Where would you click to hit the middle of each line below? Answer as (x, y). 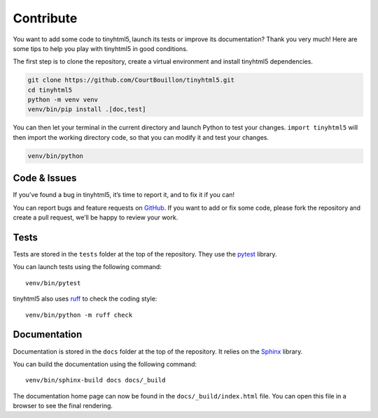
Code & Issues (45, 178)
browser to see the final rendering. (63, 406)
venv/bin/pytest (53, 283)
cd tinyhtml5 (50, 90)
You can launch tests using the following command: (87, 267)
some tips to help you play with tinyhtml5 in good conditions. (100, 48)
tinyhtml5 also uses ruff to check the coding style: (85, 299)
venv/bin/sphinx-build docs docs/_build (96, 380)
